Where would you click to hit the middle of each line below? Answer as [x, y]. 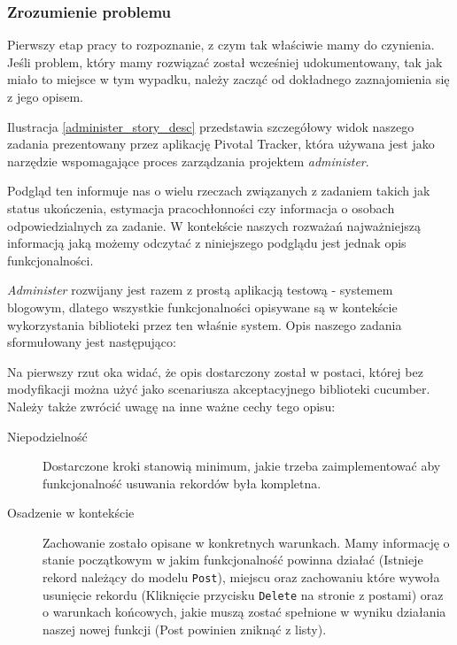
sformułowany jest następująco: [92, 342]
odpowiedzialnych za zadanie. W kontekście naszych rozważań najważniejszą [214, 225]
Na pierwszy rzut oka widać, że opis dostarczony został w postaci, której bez [215, 371]
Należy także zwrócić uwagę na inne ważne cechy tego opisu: [171, 406]
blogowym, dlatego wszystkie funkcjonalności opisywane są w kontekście [202, 307]
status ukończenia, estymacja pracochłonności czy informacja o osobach [201, 207]
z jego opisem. [46, 96]
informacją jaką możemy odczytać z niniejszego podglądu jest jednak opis [207, 243]
